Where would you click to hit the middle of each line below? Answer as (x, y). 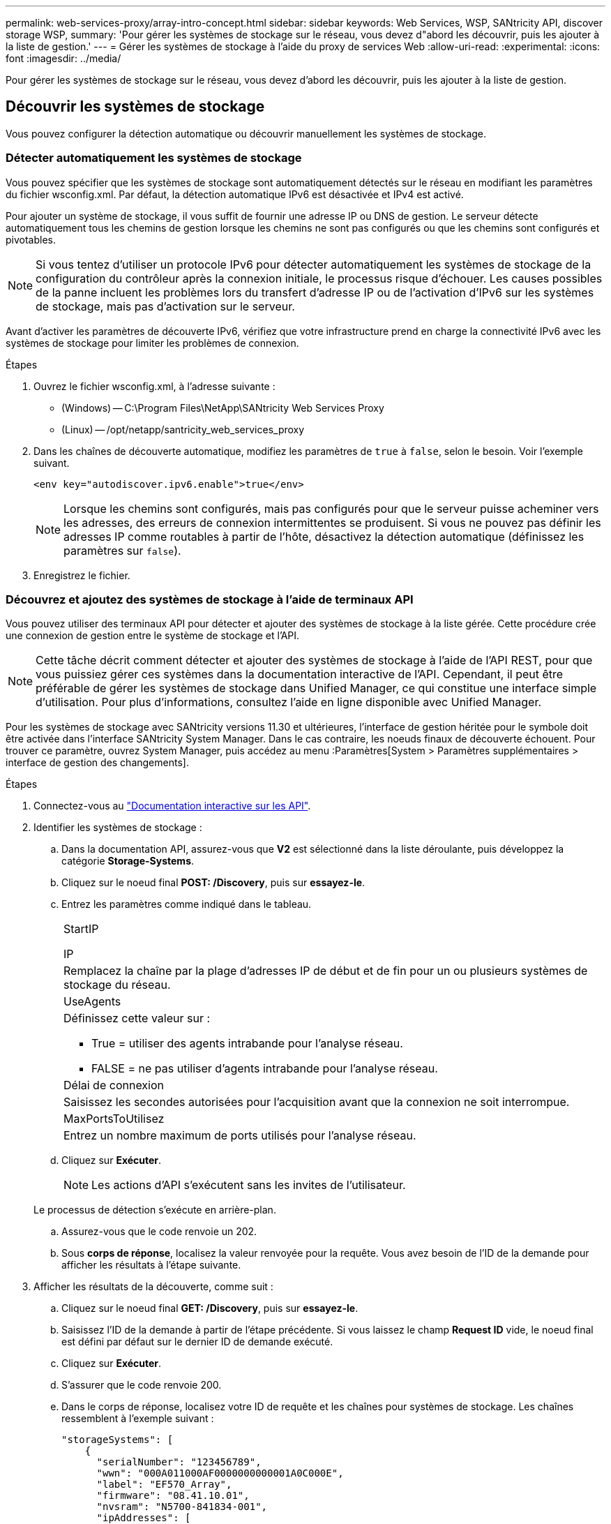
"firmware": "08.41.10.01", (173, 1496)
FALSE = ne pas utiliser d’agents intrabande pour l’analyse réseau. (265, 1069)
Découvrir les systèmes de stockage (135, 107)
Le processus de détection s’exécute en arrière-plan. (155, 1210)
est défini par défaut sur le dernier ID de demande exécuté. (197, 1342)
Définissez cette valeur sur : (137, 1018)
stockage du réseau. (117, 985)
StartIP (81, 929)
